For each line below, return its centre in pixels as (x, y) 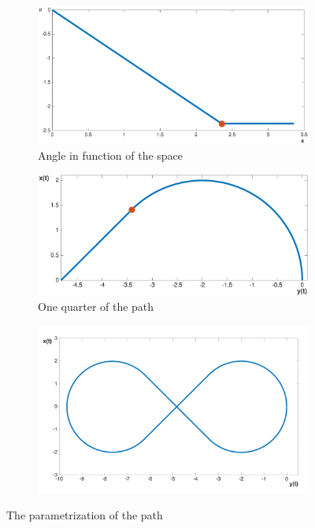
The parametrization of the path (85, 515)
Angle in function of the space (111, 155)
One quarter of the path (96, 306)
